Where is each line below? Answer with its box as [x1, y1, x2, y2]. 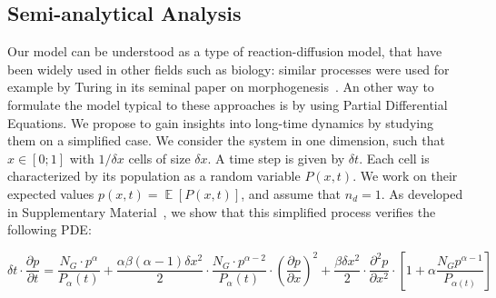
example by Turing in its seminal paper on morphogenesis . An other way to [7, 77, 434, 96]
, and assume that [241, 184, 342, 203]
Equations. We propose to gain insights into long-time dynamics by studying [7, 113, 433, 132]
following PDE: [7, 220, 92, 239]
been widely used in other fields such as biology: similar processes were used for [7, 59, 450, 78]
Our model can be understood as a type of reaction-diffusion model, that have [7, 42, 442, 61]
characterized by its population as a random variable [7, 166, 301, 185]
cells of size [128, 148, 191, 167]
